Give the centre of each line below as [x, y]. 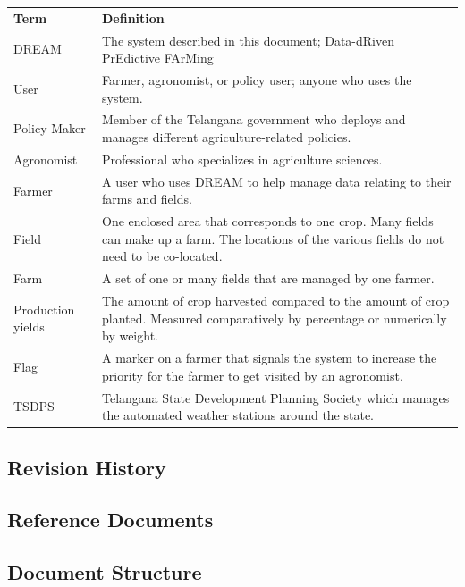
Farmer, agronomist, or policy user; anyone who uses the [257, 80]
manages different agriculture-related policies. [226, 137]
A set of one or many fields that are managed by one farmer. [268, 278]
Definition [133, 17]
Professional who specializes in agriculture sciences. [242, 159]
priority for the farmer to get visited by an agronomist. [252, 375]
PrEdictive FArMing [157, 58]
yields [29, 327]
